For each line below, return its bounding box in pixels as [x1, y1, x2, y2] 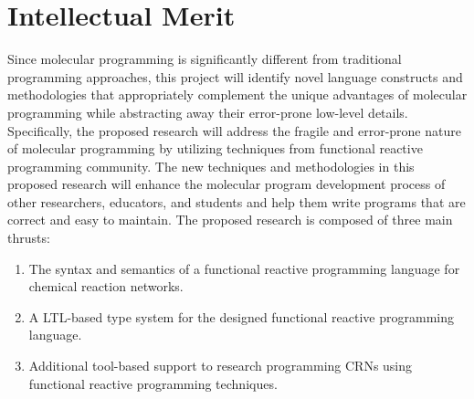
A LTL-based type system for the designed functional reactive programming [28, 307, 454, 326]
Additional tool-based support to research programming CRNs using [28, 356, 413, 375]
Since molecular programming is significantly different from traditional [7, 49, 402, 68]
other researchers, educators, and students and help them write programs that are [7, 192, 466, 211]
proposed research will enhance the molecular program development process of [7, 174, 446, 194]
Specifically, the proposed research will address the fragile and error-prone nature [7, 121, 461, 140]
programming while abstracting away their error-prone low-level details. [7, 102, 408, 121]
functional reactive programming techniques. [28, 373, 278, 393]
